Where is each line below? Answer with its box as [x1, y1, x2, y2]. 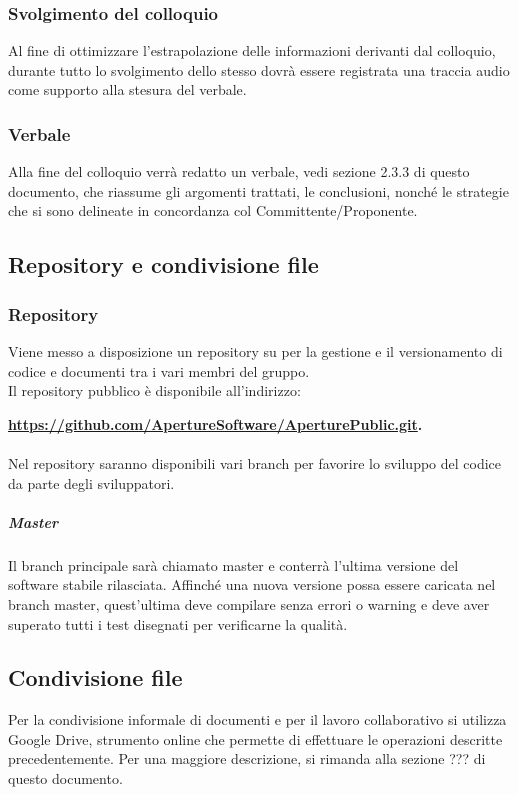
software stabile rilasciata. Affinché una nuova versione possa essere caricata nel [8, 574, 496, 595]
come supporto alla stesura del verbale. [8, 79, 247, 100]
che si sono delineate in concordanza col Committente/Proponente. [8, 200, 418, 221]
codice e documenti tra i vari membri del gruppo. [8, 360, 310, 381]
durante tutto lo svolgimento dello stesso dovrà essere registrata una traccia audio [8, 59, 510, 80]
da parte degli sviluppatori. [8, 472, 175, 493]
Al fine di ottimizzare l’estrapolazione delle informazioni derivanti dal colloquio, [8, 40, 496, 61]
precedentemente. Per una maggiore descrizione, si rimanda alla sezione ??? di [8, 748, 486, 769]
